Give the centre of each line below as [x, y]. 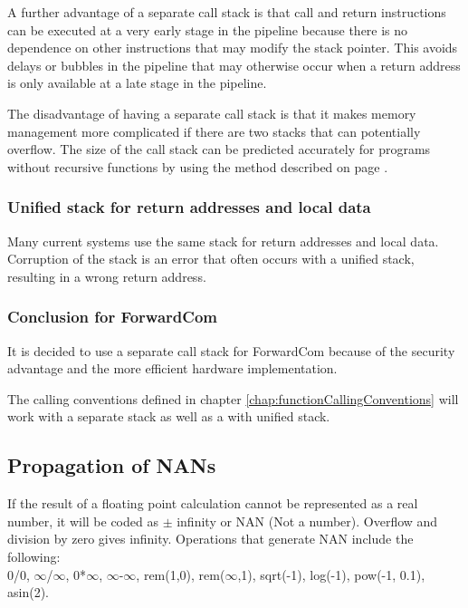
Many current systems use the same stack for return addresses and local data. [223, 241]
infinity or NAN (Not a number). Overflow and [307, 521]
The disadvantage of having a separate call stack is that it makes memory [212, 113]
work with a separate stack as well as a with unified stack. [169, 416]
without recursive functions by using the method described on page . [198, 166]
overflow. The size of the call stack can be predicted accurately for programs [219, 149]
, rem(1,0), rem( [181, 574]
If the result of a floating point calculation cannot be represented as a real [213, 503]
